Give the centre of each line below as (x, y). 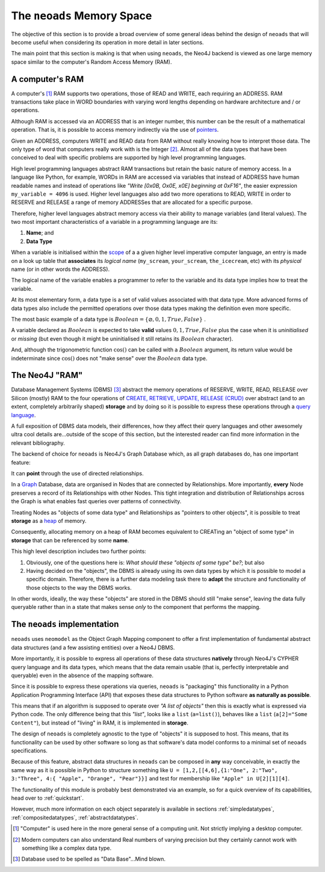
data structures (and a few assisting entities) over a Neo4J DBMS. (93, 648)
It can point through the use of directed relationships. (77, 473)
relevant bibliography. (38, 443)
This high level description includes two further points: (79, 551)
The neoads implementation (65, 624)
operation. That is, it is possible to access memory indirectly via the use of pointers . (115, 130)
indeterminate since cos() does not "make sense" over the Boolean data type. (109, 358)
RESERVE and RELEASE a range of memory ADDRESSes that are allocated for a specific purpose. (132, 202)
